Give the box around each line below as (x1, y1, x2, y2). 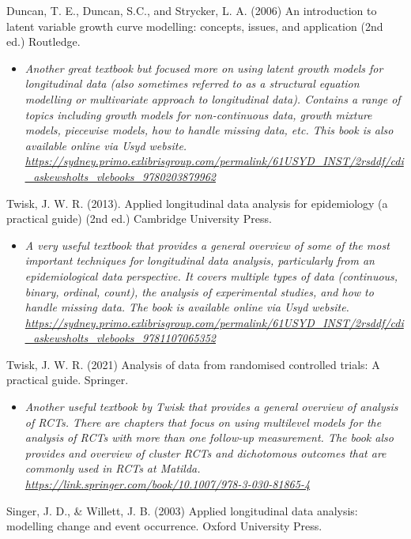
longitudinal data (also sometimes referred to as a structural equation (25, 75, 360, 92)
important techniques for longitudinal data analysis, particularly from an (25, 252, 375, 269)
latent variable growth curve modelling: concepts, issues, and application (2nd (6, 17, 383, 34)
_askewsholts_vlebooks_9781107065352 (25, 330, 217, 346)
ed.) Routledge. (6, 33, 81, 50)
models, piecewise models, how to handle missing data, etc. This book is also (25, 122, 394, 138)
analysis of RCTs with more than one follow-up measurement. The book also (25, 429, 394, 446)
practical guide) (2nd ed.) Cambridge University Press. (6, 210, 272, 227)
